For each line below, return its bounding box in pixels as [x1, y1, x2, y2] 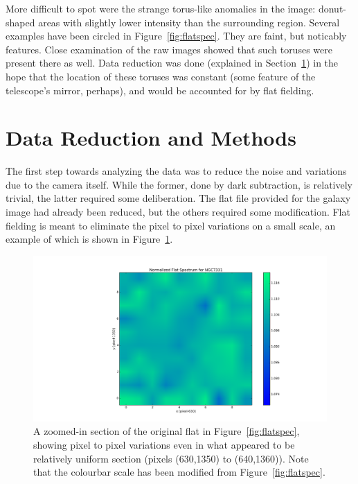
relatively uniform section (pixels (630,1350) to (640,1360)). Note [33, 451, 309, 465]
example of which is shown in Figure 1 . [6, 232, 173, 246]
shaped [6, 15, 35, 29]
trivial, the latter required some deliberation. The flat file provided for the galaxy [6, 191, 351, 205]
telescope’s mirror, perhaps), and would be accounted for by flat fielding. [6, 83, 314, 97]
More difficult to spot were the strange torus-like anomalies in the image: [6, 1, 316, 15]
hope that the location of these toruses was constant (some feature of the [6, 69, 316, 83]
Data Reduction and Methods [6, 123, 296, 152]
